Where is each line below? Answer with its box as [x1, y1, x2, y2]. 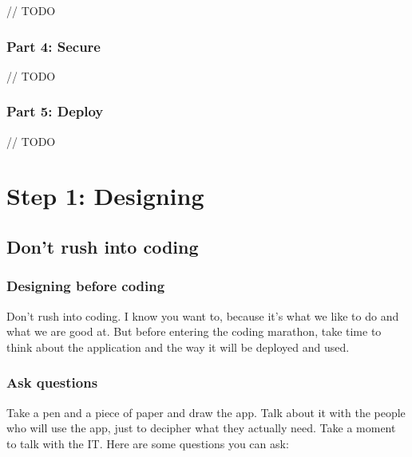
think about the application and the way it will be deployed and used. [6, 338, 350, 355]
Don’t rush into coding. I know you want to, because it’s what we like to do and [6, 307, 399, 324]
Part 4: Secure [6, 36, 101, 56]
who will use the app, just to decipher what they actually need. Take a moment [6, 420, 396, 436]
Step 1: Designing [6, 179, 204, 212]
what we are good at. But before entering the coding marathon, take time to [6, 323, 382, 340]
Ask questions [6, 372, 98, 392]
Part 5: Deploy [6, 101, 104, 121]
